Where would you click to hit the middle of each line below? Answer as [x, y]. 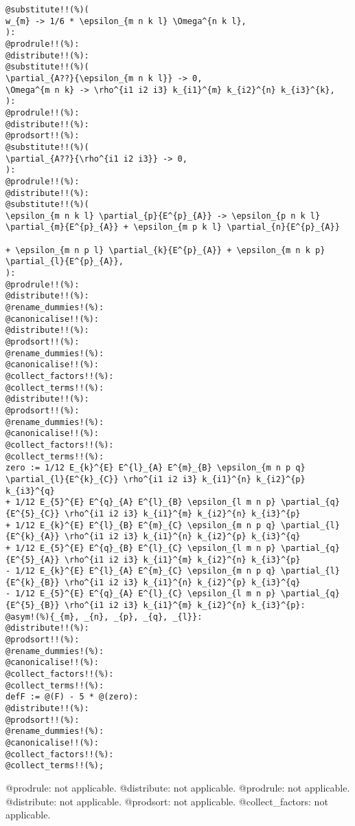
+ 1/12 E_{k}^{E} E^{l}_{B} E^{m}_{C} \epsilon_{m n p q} [141, 525]
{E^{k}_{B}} [33, 582]
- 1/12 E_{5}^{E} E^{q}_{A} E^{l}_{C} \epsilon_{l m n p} [141, 594]
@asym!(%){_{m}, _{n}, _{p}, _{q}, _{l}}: [104, 617]
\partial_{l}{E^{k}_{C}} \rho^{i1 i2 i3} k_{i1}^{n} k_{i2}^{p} [156, 479]
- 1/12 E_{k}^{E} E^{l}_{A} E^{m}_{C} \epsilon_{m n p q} [141, 571]
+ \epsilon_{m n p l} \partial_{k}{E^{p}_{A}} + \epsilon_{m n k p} [165, 250]
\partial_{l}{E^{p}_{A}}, [65, 262]
